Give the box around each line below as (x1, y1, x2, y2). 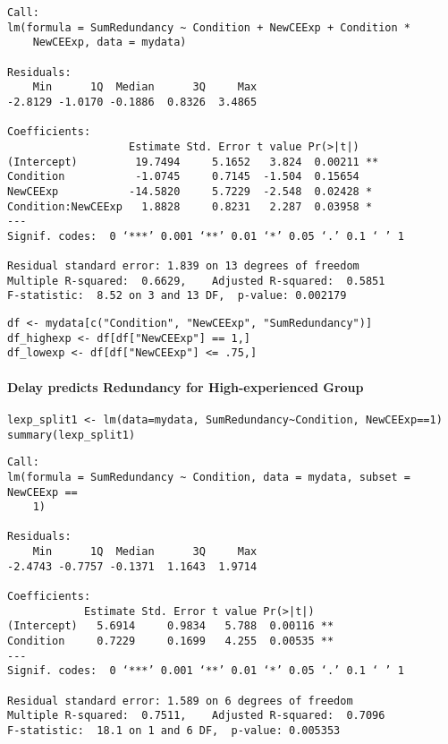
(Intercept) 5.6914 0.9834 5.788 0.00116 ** (7, 620, 334, 633)
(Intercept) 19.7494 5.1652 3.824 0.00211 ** (7, 155, 379, 168)
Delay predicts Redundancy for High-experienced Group (7, 377, 364, 396)
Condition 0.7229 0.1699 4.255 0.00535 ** (7, 635, 334, 648)
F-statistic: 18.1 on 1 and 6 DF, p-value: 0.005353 (7, 724, 341, 738)
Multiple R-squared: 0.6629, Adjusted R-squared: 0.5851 (7, 274, 385, 287)
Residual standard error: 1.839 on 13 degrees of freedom (7, 260, 359, 273)
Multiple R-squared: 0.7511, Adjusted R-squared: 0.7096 (7, 709, 385, 723)
